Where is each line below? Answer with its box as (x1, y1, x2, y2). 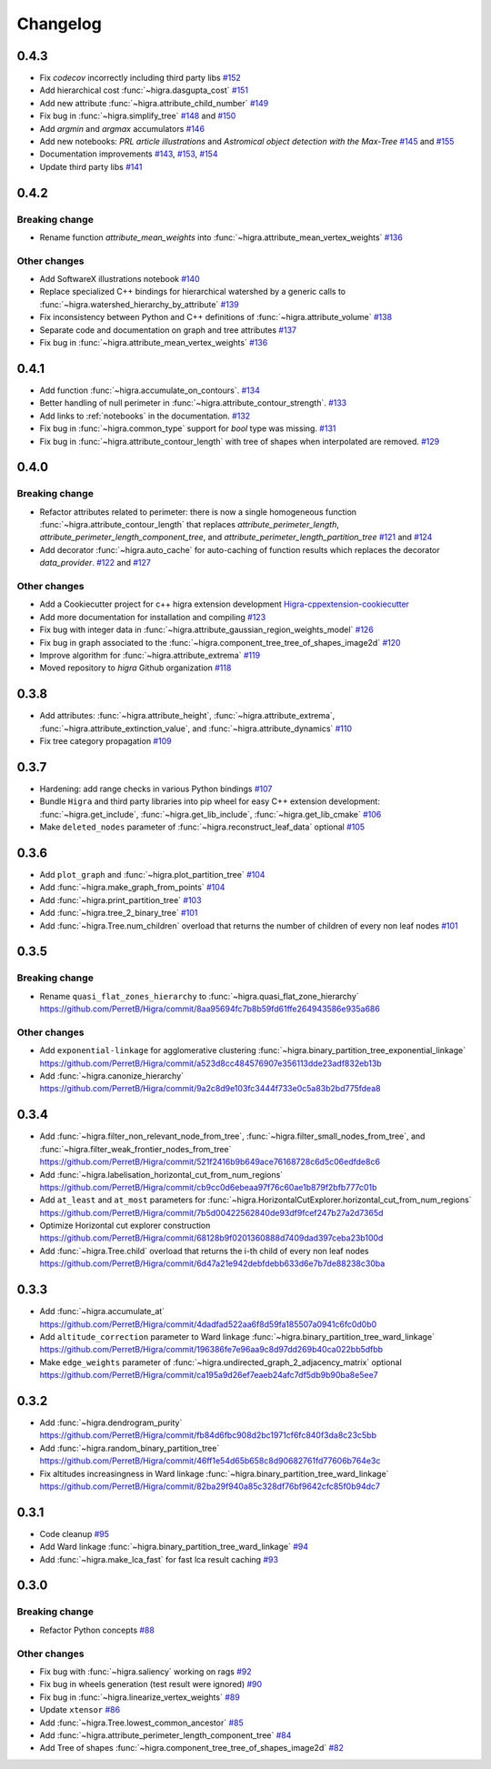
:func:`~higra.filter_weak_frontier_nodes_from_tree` (39, 1143, 232, 1154)
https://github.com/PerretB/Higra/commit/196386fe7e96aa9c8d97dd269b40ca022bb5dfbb (39, 1344, 384, 1355)
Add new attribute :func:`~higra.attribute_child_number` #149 (39, 97, 269, 108)
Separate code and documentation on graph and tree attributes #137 (39, 324, 297, 336)
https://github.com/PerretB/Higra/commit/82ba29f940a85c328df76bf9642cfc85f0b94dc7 (39, 1481, 381, 1492)
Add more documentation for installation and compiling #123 (39, 611, 266, 622)
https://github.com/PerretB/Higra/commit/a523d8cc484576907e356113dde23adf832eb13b (39, 1058, 382, 1069)
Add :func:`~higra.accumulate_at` (39, 1306, 165, 1317)
